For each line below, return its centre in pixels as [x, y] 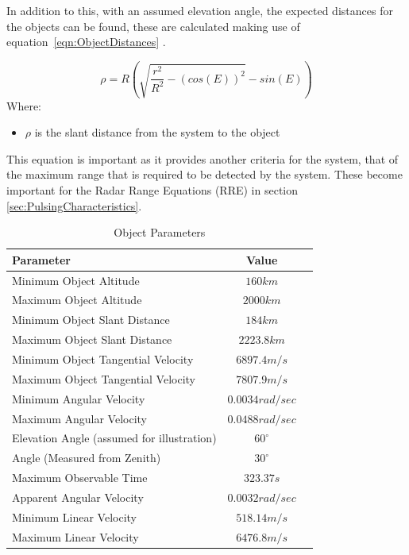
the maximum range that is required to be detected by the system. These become [204, 174]
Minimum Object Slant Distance [91, 320]
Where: [24, 105]
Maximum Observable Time [80, 478]
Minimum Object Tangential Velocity [103, 359]
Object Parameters [160, 232]
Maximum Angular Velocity [80, 418]
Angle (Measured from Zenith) [87, 458]
